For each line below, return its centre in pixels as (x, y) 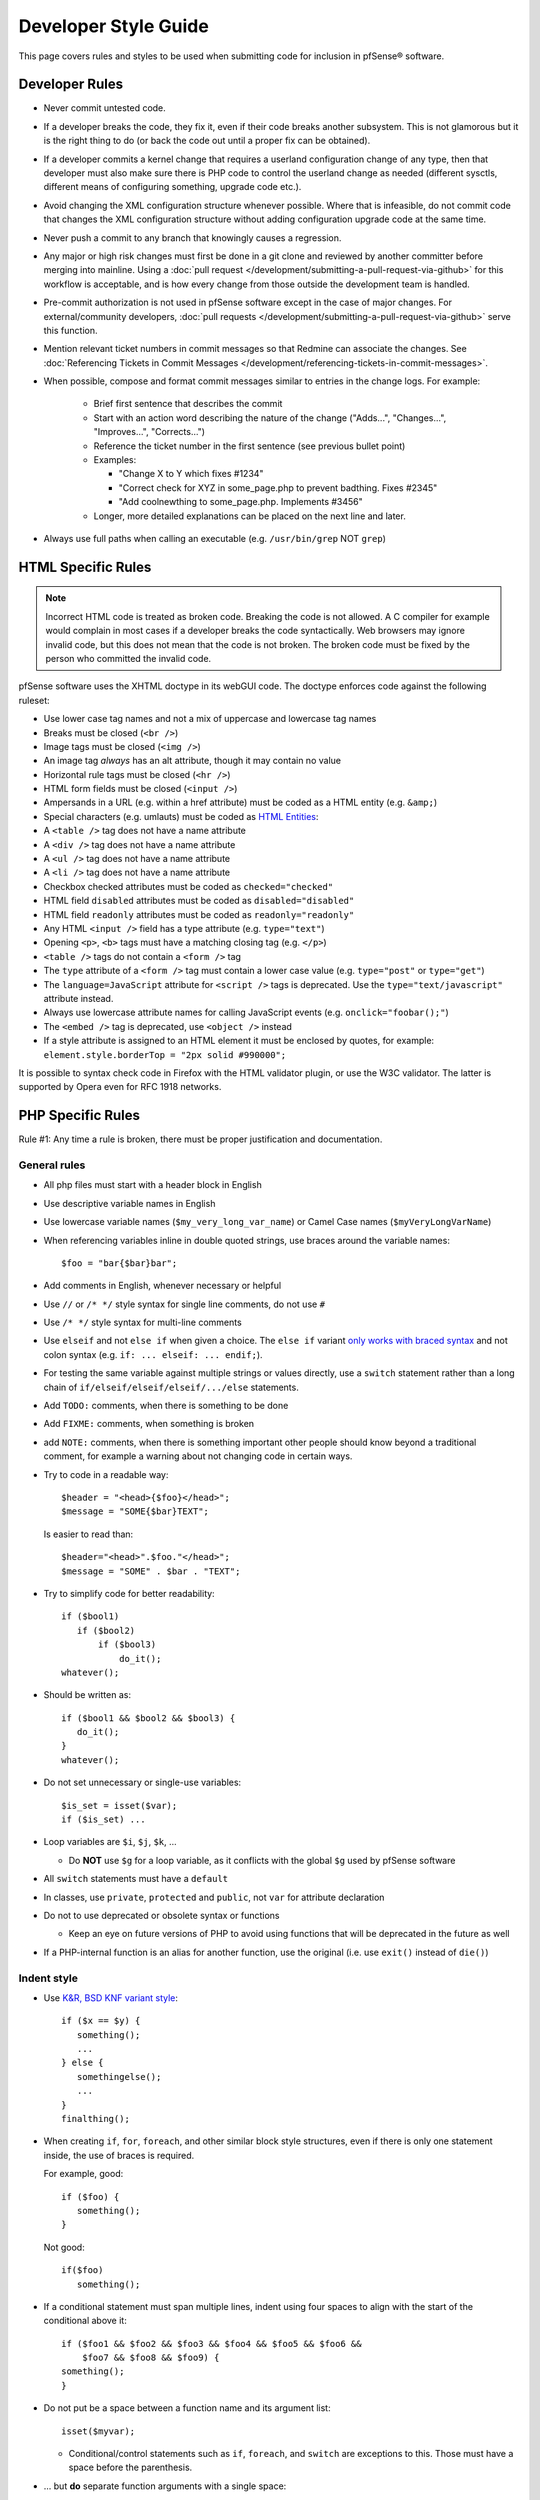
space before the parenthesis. (130, 2467)
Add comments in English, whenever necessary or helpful (162, 1286)
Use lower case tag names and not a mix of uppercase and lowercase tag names (210, 719)
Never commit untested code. (105, 108)
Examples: (115, 460)
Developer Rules (71, 84)
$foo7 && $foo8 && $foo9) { (150, 2358)
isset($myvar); (98, 2431)
